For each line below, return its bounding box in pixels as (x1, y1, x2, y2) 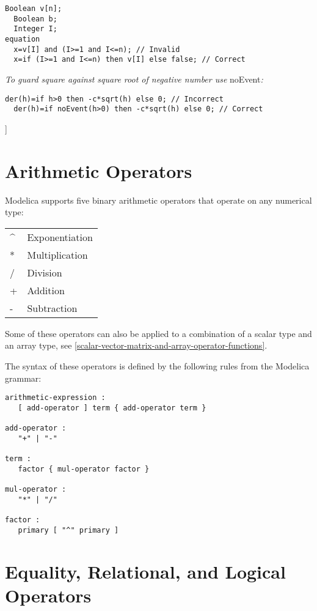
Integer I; (13, 24, 57, 34)
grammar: (5, 371, 42, 384)
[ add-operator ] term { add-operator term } (18, 403, 206, 412)
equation (5, 34, 40, 43)
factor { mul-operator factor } (18, 464, 150, 473)
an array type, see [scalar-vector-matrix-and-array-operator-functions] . (5, 339, 268, 352)
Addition (27, 283, 65, 297)
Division (27, 265, 62, 280)
